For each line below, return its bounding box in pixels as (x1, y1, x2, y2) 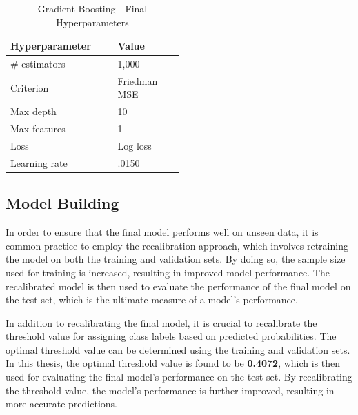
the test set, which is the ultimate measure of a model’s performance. (6, 292, 298, 307)
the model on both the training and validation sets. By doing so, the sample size (6, 252, 346, 266)
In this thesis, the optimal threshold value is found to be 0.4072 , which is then (6, 356, 341, 370)
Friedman (117, 73, 158, 88)
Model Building (6, 192, 119, 214)
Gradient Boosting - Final (37, 1, 148, 15)
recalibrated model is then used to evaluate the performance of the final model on (6, 279, 351, 293)
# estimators (10, 57, 66, 71)
